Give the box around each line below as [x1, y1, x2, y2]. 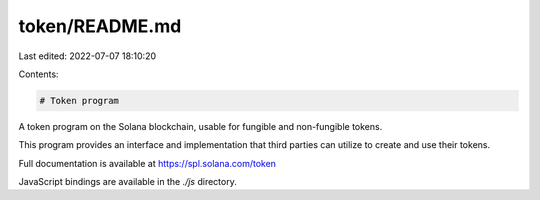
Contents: [18, 68, 59, 80]
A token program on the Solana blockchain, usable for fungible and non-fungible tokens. [18, 120, 383, 132]
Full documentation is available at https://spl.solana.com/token [18, 157, 277, 169]
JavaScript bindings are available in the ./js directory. [18, 176, 237, 188]
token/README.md [18, 15, 182, 37]
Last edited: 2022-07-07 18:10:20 [18, 50, 157, 62]
